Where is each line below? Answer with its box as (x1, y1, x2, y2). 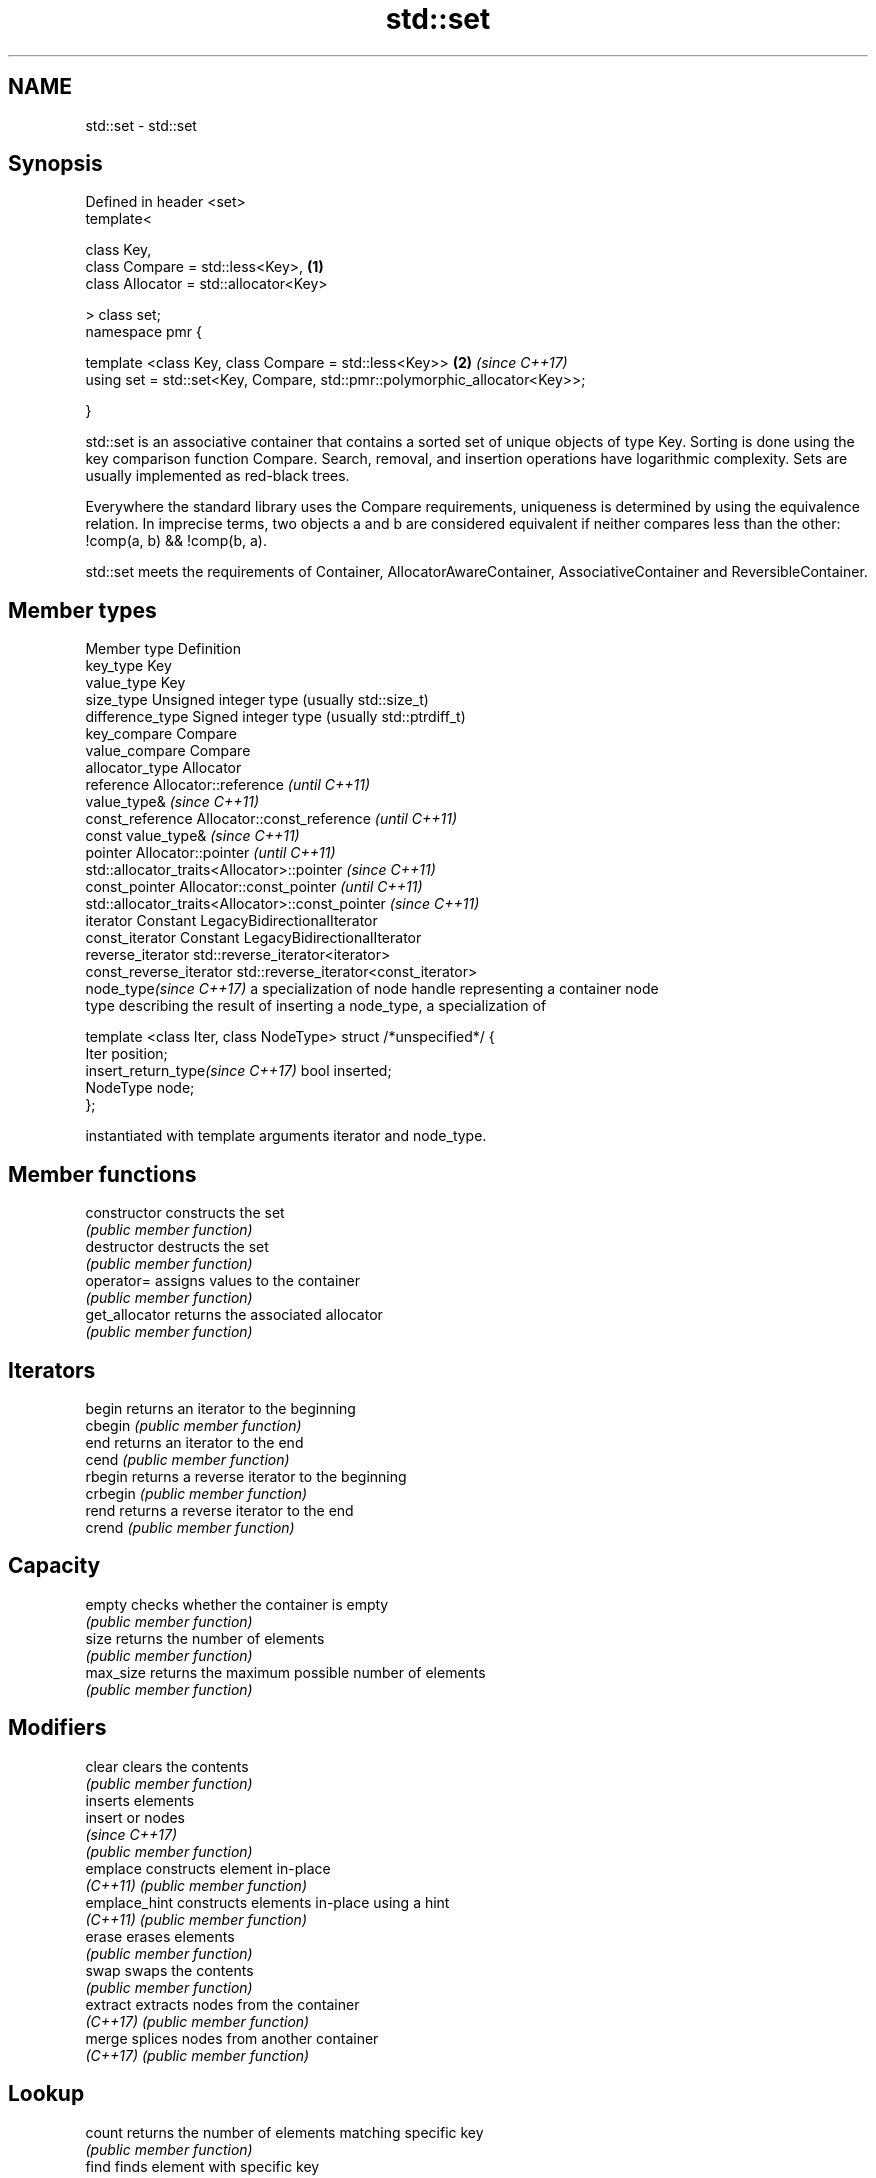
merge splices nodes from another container (85, 2029, 379, 2047)
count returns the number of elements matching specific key (85, 2123, 484, 2141)
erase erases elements (85, 1927, 235, 1945)
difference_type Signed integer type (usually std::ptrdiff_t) (85, 708, 466, 726)
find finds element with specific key (85, 2157, 320, 2175)
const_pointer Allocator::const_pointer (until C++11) (85, 878, 423, 896)
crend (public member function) (85, 1518, 295, 1536)
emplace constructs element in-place (85, 1859, 331, 1877)
